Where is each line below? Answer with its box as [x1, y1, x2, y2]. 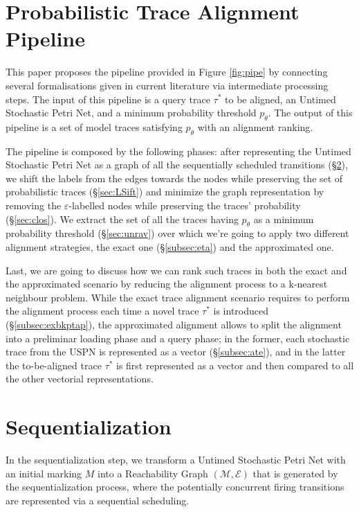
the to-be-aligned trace [6, 357, 102, 372]
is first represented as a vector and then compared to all [116, 357, 354, 372]
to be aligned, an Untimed [225, 91, 336, 106]
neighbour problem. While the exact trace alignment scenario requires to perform [6, 290, 350, 304]
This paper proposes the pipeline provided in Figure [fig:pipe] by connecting [6, 64, 328, 79]
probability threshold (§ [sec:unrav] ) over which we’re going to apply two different [6, 226, 349, 240]
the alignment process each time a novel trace [6, 303, 199, 318]
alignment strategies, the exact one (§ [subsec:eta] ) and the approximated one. [6, 240, 334, 254]
